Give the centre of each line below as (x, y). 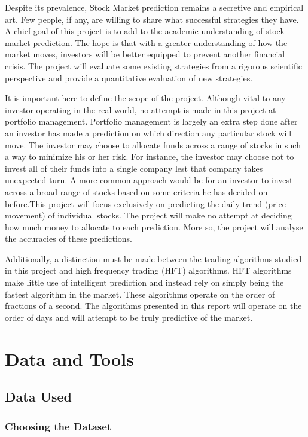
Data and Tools (69, 358)
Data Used (39, 397)
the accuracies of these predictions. (69, 239)
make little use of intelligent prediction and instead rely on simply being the (144, 282)
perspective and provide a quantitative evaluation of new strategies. (129, 78)
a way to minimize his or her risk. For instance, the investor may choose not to (150, 157)
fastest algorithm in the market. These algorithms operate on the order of (140, 294)
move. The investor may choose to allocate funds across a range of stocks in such (153, 145)
